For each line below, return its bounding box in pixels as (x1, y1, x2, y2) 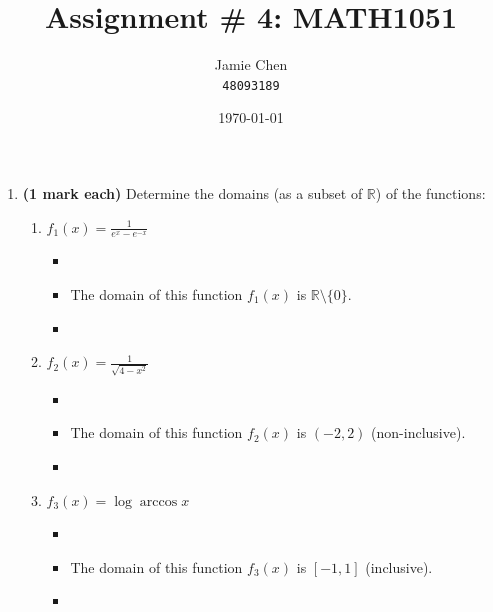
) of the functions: (375, 182, 486, 203)
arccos (139, 494, 178, 509)
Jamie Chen (214, 54, 288, 75)
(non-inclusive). (371, 422, 466, 443)
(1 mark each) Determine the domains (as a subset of (22, 182, 363, 203)
